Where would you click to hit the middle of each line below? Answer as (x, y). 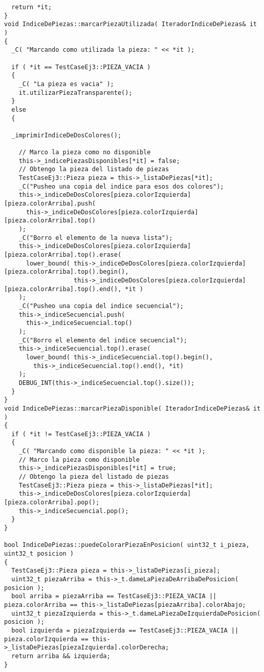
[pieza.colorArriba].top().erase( (63, 255)
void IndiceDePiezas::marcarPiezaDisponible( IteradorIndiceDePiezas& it (133, 408)
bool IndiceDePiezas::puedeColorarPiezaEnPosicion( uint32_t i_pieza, (127, 545)
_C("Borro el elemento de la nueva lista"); (96, 238)
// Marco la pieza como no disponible (85, 152)
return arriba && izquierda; (61, 656)
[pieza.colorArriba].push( (50, 204)
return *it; (32, 7)
